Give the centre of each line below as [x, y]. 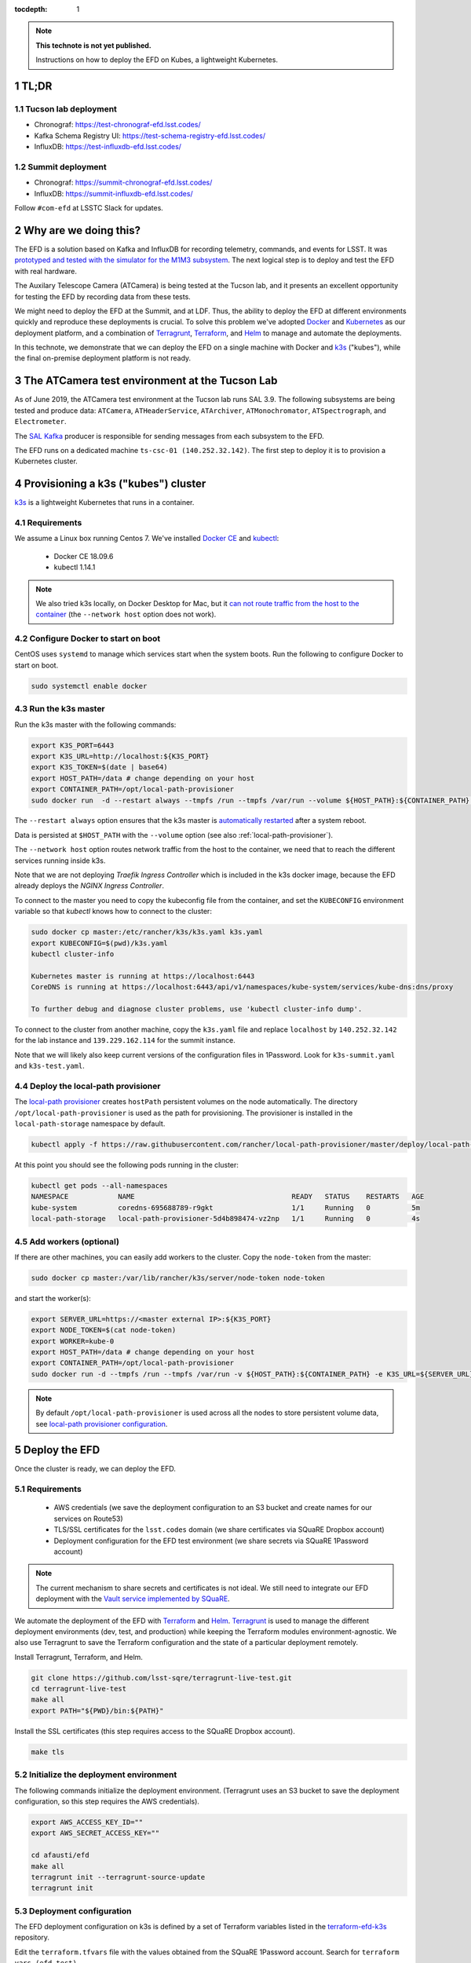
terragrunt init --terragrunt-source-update [118, 1877]
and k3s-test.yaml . [50, 1066]
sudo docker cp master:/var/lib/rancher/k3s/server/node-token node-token [178, 1278]
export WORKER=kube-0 [73, 1341]
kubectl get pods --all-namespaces [99, 1185]
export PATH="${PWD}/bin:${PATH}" [97, 1711]
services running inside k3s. [60, 861]
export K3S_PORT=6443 [73, 745]
